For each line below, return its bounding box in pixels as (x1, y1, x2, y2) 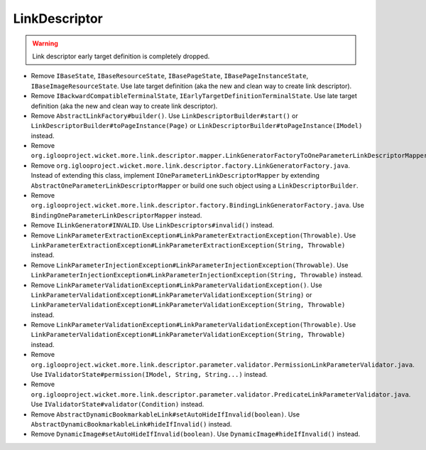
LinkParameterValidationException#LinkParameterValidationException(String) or (31, 290, 312, 299)
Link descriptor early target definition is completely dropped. (32, 52, 210, 60)
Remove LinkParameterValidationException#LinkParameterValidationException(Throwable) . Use (31, 321, 356, 329)
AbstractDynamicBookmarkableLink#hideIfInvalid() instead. (31, 420, 232, 428)
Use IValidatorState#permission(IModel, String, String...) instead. (31, 370, 268, 379)
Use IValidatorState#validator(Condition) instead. (31, 400, 204, 409)
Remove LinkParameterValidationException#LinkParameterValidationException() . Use (31, 281, 322, 289)
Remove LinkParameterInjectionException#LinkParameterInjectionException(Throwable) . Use (31, 260, 349, 269)
